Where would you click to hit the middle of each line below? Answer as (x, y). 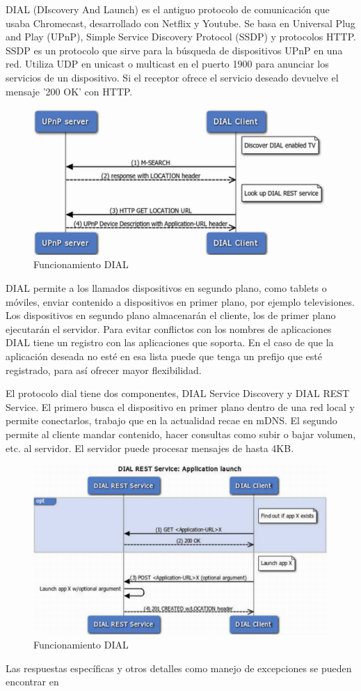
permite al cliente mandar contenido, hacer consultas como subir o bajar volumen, (181, 434)
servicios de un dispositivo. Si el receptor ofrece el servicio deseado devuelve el (172, 77)
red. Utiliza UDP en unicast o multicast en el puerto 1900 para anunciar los (167, 64)
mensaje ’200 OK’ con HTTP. (69, 91)
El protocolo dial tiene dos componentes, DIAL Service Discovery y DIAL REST (178, 393)
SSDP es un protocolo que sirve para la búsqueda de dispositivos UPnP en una (174, 50)
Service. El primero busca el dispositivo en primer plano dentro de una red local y (180, 406)
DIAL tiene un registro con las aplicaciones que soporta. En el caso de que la (170, 342)
